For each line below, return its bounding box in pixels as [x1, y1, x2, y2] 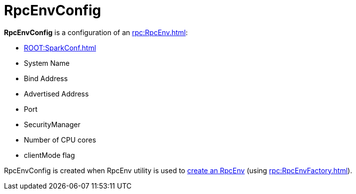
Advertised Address [24, 89, 89, 98]
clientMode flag [24, 150, 75, 159]
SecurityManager [24, 120, 81, 129]
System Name [24, 58, 70, 67]
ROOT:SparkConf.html [24, 43, 96, 52]
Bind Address [24, 74, 68, 83]
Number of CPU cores [24, 135, 96, 144]
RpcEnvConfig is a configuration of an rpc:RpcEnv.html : [4, 28, 188, 37]
